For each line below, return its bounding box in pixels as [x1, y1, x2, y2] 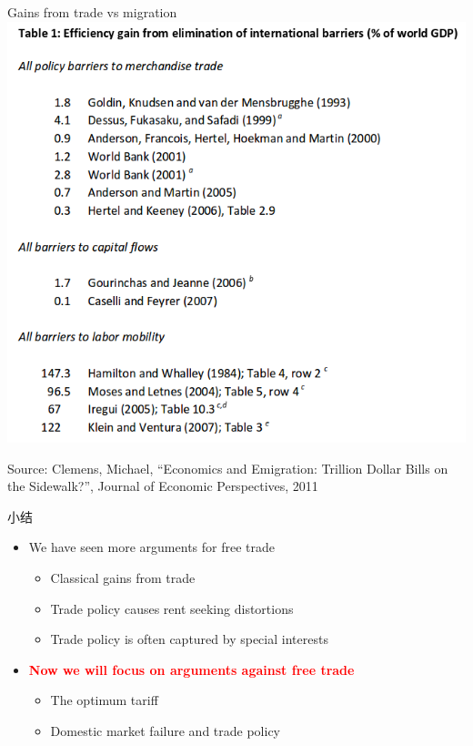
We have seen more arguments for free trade [28, 537, 275, 557]
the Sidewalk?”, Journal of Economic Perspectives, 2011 [7, 476, 318, 496]
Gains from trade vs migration [7, 3, 177, 21]
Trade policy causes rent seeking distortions [50, 598, 294, 618]
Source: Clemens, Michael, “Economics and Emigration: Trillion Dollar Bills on [7, 458, 448, 477]
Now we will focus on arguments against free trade [28, 659, 355, 679]
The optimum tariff [50, 690, 158, 710]
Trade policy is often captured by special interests [50, 629, 328, 649]
